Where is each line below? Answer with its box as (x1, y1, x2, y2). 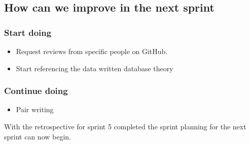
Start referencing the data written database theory (16, 63, 173, 73)
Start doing (4, 26, 52, 38)
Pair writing (16, 104, 54, 115)
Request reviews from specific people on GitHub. (16, 46, 168, 56)
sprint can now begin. (4, 131, 71, 141)
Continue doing (4, 84, 68, 97)
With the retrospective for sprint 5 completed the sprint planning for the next (4, 121, 246, 131)
